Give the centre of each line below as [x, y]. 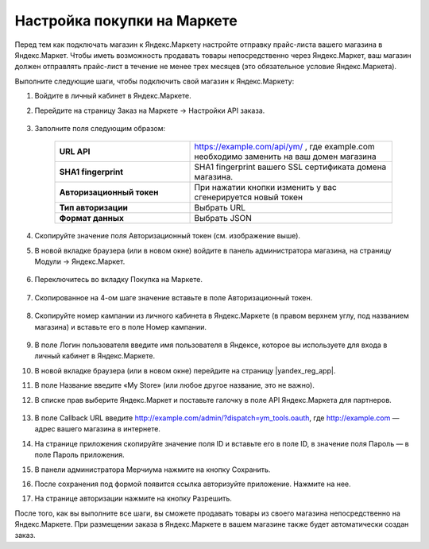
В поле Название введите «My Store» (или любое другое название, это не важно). [175, 385]
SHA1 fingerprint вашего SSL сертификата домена [290, 167]
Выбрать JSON [223, 218]
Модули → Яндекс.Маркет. [80, 261]
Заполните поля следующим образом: [100, 128]
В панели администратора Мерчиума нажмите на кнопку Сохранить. [153, 470]
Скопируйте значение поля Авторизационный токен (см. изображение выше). [168, 236]
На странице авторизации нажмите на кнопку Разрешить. [133, 499]
